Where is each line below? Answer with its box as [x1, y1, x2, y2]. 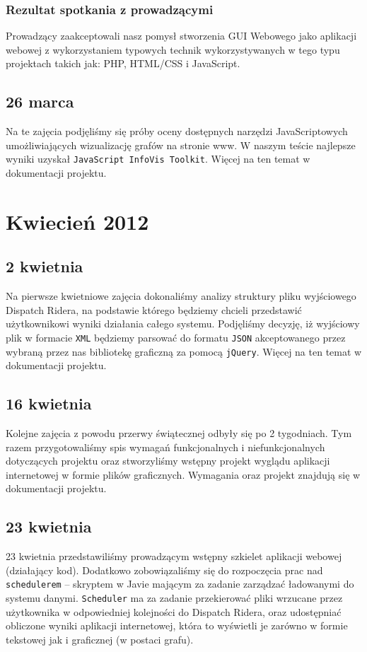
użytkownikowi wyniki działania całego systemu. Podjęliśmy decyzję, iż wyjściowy [6, 316, 360, 331]
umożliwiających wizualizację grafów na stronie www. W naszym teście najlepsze [6, 137, 356, 152]
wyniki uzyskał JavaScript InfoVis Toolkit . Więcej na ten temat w [6, 151, 310, 166]
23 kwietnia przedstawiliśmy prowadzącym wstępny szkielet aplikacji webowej [6, 549, 342, 564]
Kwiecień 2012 [6, 206, 149, 235]
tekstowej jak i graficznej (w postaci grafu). [6, 631, 194, 646]
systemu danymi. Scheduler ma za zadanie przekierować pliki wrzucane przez [6, 590, 343, 605]
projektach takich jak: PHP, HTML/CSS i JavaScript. [6, 56, 240, 71]
